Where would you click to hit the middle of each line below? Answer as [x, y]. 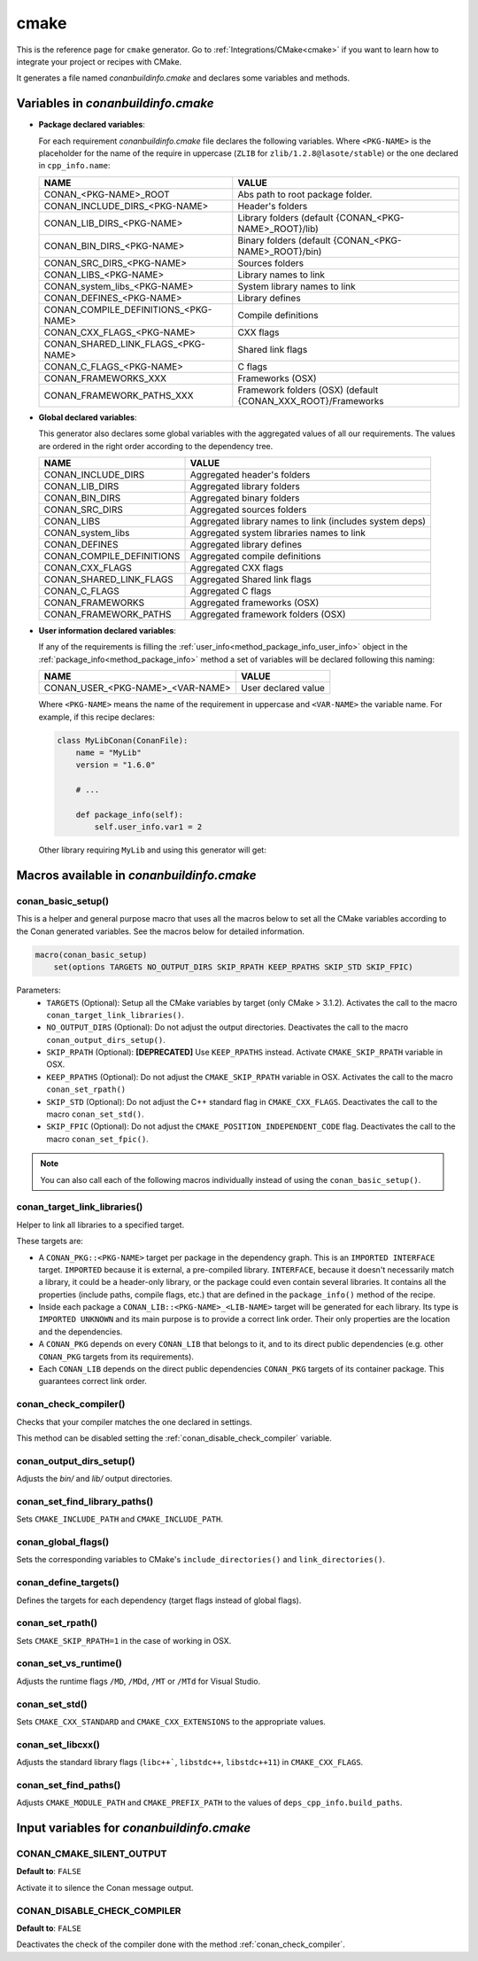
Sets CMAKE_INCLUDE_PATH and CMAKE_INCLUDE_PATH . [119, 1519]
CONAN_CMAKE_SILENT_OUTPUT [92, 1854]
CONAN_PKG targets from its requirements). [116, 1357]
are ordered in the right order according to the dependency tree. [156, 446]
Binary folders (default [284, 240]
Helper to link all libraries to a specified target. [100, 1225]
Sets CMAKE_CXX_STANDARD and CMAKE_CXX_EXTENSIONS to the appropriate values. [171, 1721]
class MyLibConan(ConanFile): [123, 740]
